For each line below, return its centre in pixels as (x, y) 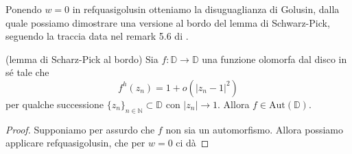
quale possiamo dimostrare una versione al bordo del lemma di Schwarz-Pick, (168, 22)
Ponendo (24, 9)
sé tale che (27, 72)
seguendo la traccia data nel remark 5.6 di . (97, 36)
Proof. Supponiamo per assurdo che (80, 129)
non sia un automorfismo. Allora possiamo (255, 129)
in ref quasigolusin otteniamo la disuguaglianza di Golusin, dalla (206, 9)
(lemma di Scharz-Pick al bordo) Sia (82, 59)
